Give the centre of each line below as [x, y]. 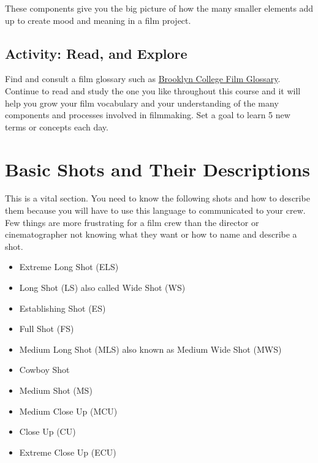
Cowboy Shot [44, 370]
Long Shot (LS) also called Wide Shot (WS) [102, 288]
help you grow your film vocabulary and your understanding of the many [142, 103]
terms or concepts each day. [57, 126]
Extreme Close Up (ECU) [68, 452]
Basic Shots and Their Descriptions [157, 169]
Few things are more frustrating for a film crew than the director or [132, 222]
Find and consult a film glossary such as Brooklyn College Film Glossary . [143, 79]
